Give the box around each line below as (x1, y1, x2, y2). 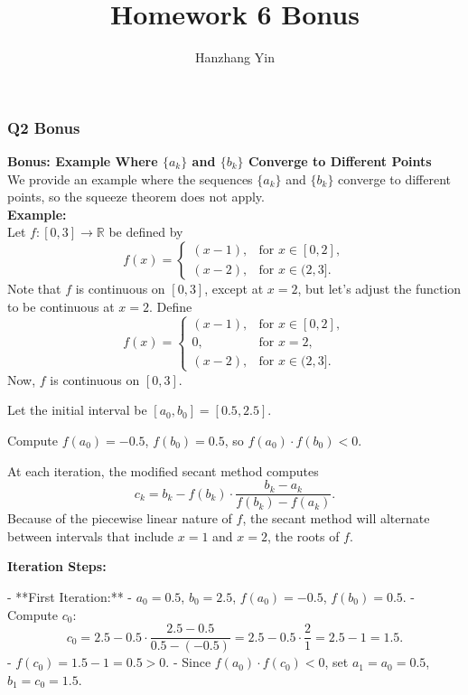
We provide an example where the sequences (7, 169, 253, 188)
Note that (7, 278, 61, 297)
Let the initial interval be (7, 400, 147, 419)
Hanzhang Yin (195, 48, 275, 67)
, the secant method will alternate (242, 509, 430, 528)
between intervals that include (7, 526, 174, 545)
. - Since (165, 653, 211, 672)
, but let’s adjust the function (297, 278, 462, 297)
